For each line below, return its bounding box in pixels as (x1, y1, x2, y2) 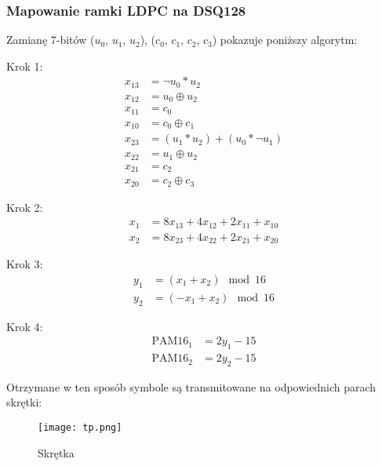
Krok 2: (6, 198, 43, 215)
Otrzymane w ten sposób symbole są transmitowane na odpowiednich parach (6, 378, 377, 395)
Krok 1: (6, 57, 43, 74)
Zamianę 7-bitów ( (6, 31, 95, 48)
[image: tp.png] (38, 422, 122, 434)
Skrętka (38, 444, 75, 461)
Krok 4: (6, 318, 43, 334)
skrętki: (6, 394, 42, 410)
